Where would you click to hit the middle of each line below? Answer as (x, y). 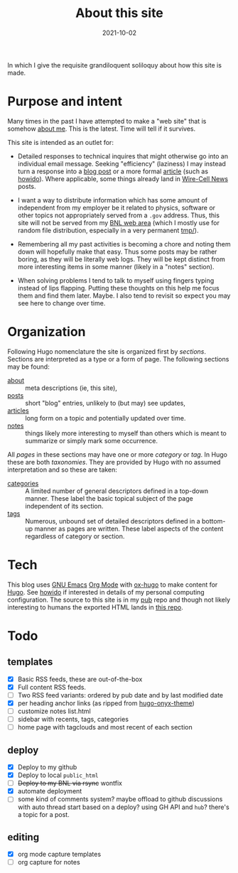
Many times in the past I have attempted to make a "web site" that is (107, 121)
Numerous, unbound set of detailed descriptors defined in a (113, 521)
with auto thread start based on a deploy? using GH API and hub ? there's (123, 807)
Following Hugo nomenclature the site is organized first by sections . (107, 351)
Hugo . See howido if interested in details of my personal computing (106, 592)
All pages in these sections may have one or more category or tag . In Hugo (117, 454)
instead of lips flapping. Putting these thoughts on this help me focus (118, 288)
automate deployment (50, 791)
